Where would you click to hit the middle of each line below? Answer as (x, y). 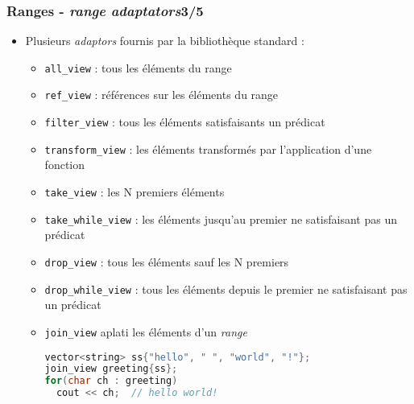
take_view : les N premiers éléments (135, 192)
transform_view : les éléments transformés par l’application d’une (208, 148)
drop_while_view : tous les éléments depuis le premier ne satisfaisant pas (226, 289)
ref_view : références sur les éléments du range (161, 95)
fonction (64, 165)
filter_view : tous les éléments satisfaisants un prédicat (185, 122)
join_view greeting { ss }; (111, 369)
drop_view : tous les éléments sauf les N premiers (167, 261)
